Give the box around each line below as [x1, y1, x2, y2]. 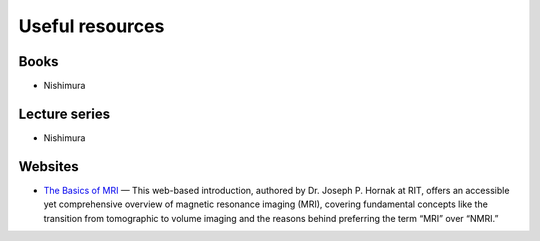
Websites [18, 158, 79, 175]
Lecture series [18, 105, 110, 122]
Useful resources [18, 15, 165, 37]
